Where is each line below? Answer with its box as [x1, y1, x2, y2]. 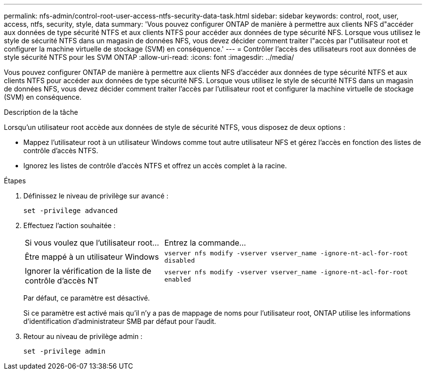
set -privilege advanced [23, 207, 118, 214]
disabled [164, 257, 195, 264]
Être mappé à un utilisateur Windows [25, 252, 159, 262]
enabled [164, 276, 191, 283]
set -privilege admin [23, 347, 106, 355]
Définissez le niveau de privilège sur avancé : [23, 192, 169, 200]
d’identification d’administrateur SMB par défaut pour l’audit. [23, 317, 216, 325]
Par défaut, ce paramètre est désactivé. [23, 294, 150, 302]
